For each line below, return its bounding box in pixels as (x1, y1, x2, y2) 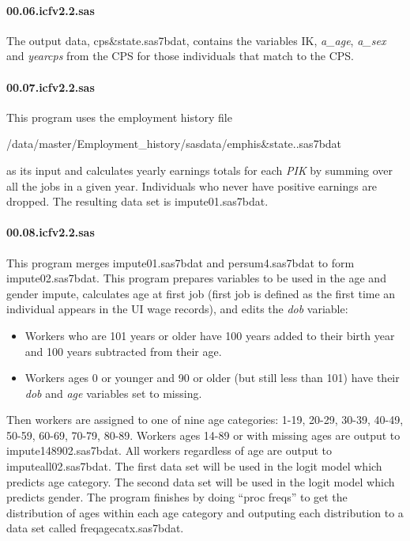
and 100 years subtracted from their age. (24, 342, 222, 359)
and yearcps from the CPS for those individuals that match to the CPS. (6, 47, 354, 64)
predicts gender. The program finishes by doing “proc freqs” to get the (6, 489, 348, 505)
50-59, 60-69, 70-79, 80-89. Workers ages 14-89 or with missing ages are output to (6, 426, 401, 443)
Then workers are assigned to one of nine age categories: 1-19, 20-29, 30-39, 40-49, (6, 411, 404, 428)
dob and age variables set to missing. (24, 384, 202, 401)
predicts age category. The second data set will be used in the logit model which (6, 473, 395, 490)
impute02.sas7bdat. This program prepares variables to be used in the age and (6, 270, 386, 286)
